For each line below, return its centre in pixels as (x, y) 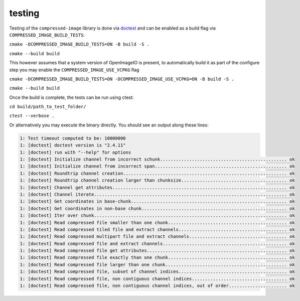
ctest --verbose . (32, 116)
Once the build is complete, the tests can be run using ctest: (71, 97)
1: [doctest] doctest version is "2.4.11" (73, 145)
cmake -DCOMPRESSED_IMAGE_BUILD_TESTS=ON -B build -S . (80, 44)
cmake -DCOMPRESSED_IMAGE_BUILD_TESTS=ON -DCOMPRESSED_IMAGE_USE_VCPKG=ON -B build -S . (122, 79)
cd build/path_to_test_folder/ (48, 107)
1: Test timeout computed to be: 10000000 (73, 138)
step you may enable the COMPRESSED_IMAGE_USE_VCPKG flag (74, 70)
